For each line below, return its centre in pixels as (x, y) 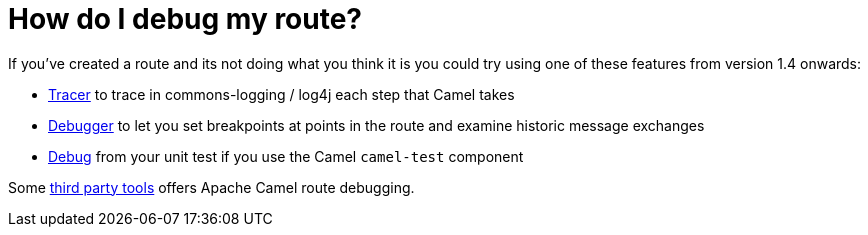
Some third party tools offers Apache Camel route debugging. (211, 187)
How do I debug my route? (185, 19)
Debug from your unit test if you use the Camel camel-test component (286, 156)
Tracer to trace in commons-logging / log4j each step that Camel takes (281, 94)
